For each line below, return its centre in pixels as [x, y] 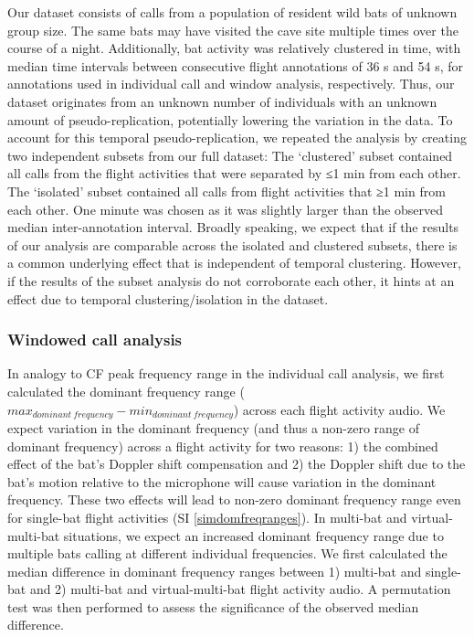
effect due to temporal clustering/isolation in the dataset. [168, 298]
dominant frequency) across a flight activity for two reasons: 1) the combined [223, 446]
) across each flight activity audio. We [339, 409]
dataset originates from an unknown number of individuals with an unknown [222, 101]
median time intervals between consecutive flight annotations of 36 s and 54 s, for [235, 65]
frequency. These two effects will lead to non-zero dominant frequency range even [234, 499]
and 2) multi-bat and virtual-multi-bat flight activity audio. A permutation [240, 589]
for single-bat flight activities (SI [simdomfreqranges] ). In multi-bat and [207, 517]
